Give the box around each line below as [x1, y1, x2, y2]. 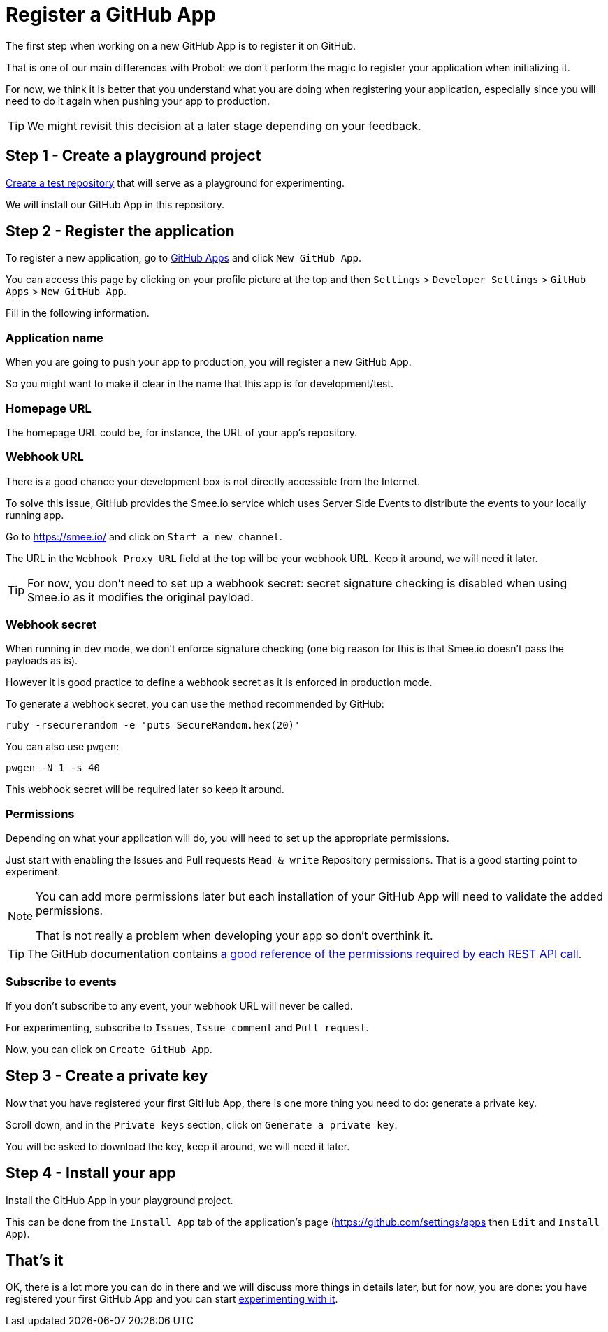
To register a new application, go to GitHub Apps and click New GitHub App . [6, 252, 361, 264]
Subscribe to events [6, 974, 117, 989]
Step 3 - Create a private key [6, 1067, 208, 1085]
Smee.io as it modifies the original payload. [27, 589, 254, 604]
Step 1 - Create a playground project [6, 147, 261, 165]
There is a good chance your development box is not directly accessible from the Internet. [6, 475, 421, 487]
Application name [6, 330, 103, 345]
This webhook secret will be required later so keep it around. [6, 783, 284, 796]
